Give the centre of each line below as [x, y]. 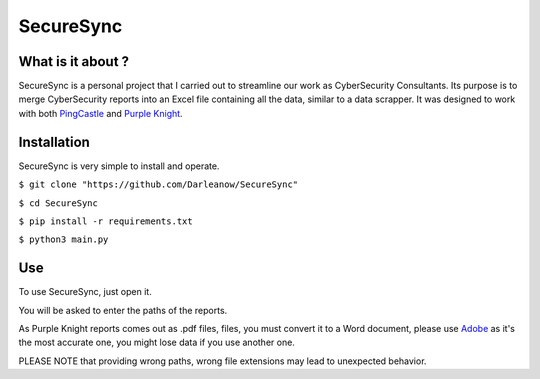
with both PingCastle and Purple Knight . [101, 113]
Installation [54, 141]
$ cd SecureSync [58, 203]
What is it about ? [74, 61]
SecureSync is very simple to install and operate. [119, 166]
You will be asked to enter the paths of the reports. [123, 310]
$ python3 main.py [63, 239]
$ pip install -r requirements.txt [106, 221]
